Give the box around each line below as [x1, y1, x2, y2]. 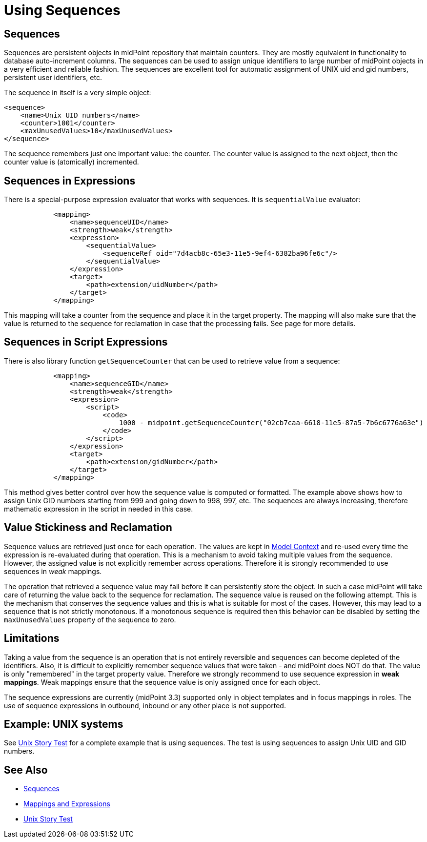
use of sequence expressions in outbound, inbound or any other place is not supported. [4, 701, 286, 710]
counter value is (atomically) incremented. [4, 158, 139, 166]
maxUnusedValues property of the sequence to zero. [4, 615, 176, 624]
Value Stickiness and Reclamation [4, 521, 172, 534]
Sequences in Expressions [4, 174, 136, 187]
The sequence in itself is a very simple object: [4, 88, 151, 97]
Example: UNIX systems [4, 718, 123, 730]
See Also [4, 763, 48, 776]
